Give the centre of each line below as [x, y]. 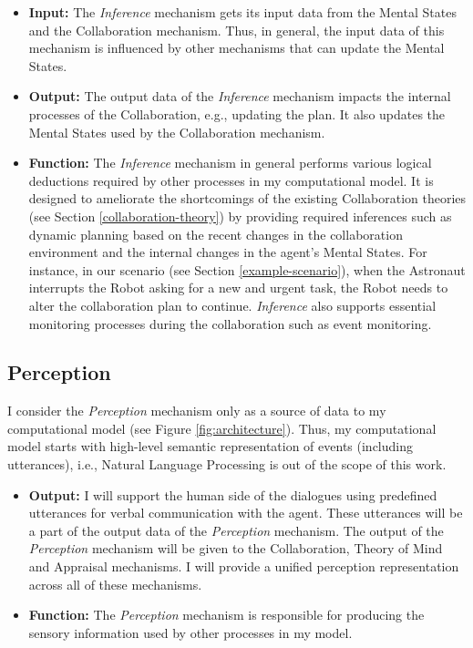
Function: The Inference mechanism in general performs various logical [230, 163]
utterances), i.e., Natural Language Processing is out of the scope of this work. [227, 464]
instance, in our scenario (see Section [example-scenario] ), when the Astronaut [247, 269]
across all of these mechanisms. [115, 584]
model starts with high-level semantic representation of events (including [210, 446]
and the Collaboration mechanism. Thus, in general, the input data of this [236, 30]
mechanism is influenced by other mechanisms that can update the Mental [236, 48]
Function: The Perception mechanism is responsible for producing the [226, 615]
